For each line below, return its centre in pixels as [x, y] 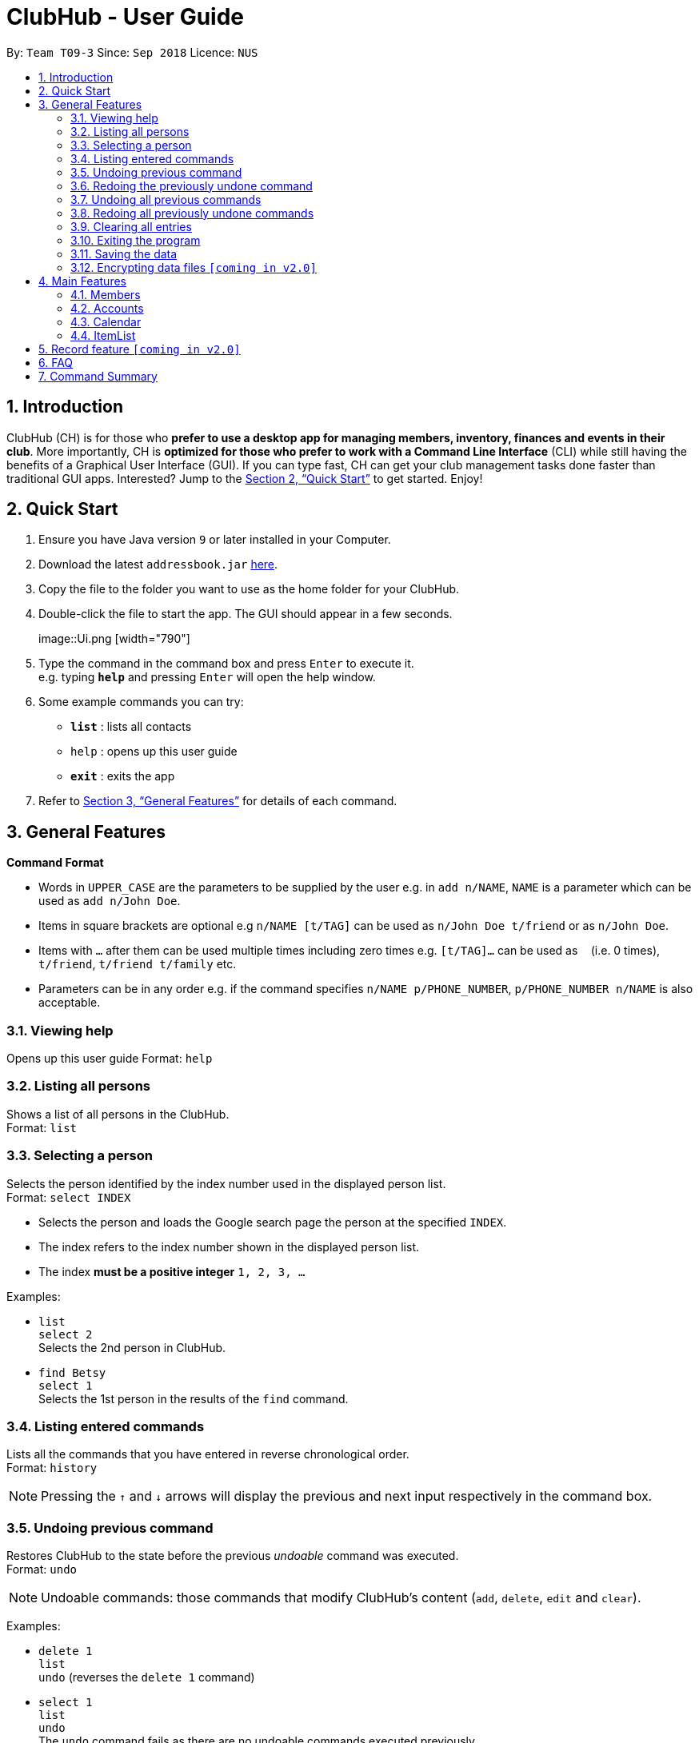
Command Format [55, 863]
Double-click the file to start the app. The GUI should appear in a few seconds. [246, 614]
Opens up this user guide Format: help [110, 1059]
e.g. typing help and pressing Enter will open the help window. [207, 677]
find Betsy [72, 1372]
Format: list [42, 1127]
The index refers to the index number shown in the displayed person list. [229, 1246]
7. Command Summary [98, 376]
